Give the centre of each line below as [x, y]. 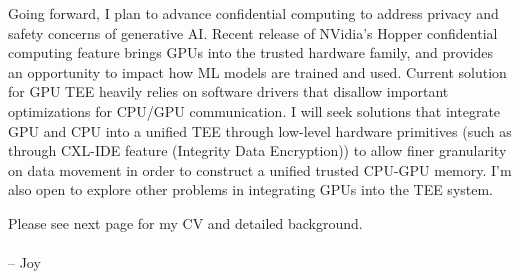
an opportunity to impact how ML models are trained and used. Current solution [257, 71]
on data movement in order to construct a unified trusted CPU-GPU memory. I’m [260, 169]
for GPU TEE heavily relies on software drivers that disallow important [228, 91]
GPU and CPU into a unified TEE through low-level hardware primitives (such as [260, 130]
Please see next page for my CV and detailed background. [185, 222]
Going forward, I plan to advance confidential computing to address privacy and [253, 13]
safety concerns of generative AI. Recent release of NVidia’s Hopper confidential [253, 32]
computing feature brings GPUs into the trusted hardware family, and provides [251, 52]
